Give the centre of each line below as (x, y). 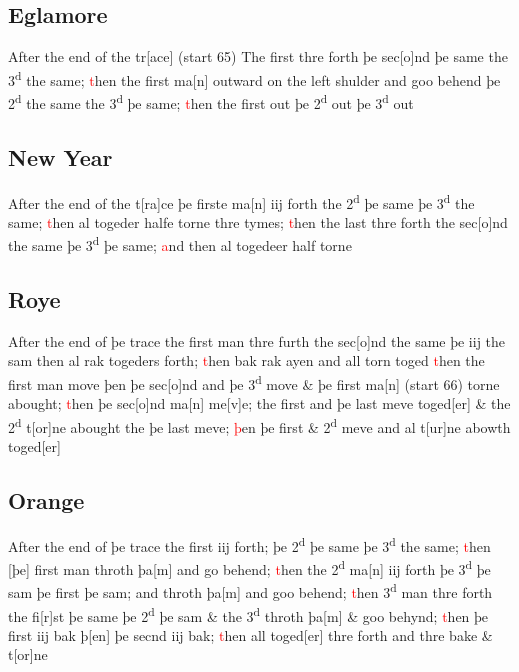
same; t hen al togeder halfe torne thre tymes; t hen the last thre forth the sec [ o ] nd (258, 221)
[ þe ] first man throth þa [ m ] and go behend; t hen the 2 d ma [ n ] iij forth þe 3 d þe (249, 567)
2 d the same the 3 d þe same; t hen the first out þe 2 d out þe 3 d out (211, 101)
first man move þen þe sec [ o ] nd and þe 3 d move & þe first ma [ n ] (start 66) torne (254, 382)
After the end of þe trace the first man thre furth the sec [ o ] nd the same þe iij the (257, 340)
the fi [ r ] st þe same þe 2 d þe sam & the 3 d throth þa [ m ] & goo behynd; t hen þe (248, 614)
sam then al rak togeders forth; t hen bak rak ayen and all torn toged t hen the (246, 360)
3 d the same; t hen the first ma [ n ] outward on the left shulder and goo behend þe (254, 78)
